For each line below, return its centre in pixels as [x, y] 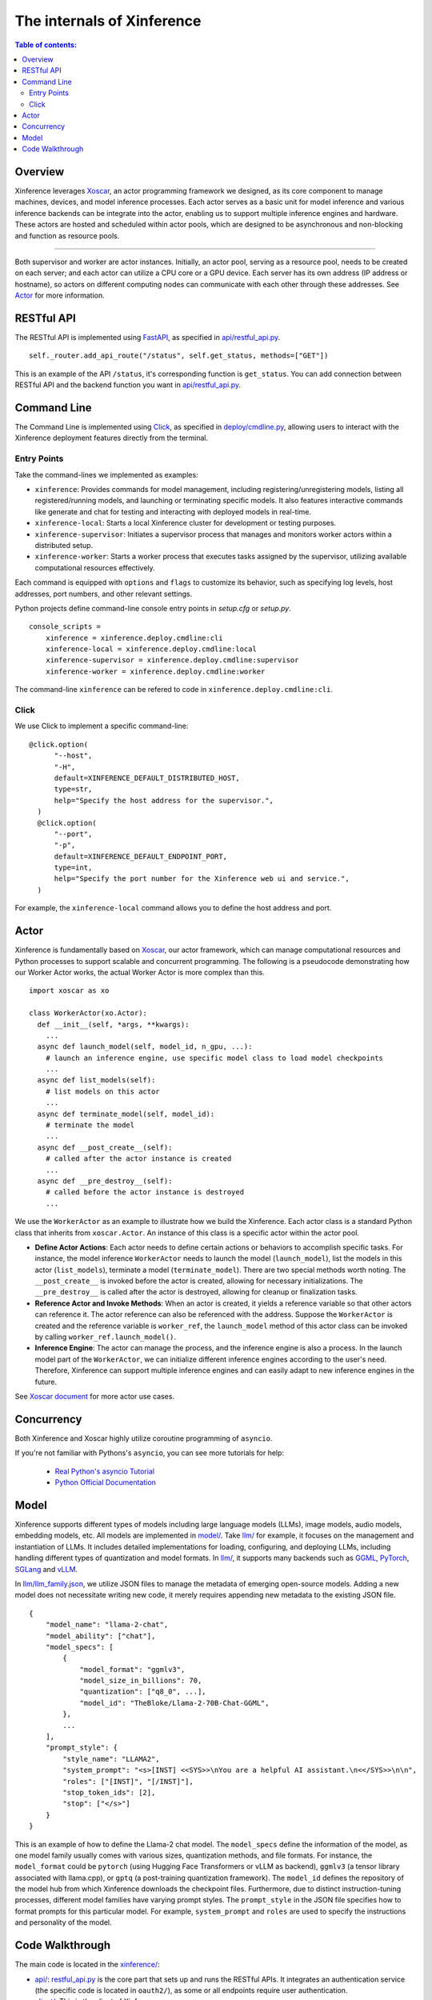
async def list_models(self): [96, 1080]
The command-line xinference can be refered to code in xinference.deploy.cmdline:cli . [174, 690]
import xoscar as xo [69, 991]
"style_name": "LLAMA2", [111, 1759]
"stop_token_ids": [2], [109, 1792]
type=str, [73, 789]
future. [46, 1382]
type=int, [73, 868]
